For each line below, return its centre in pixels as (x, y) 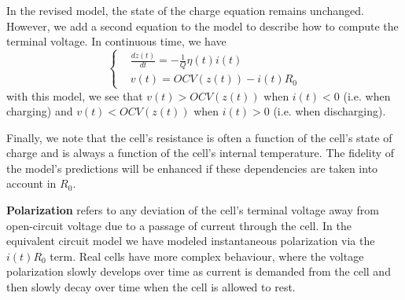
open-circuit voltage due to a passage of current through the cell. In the (179, 225)
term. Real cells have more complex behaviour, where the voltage (207, 256)
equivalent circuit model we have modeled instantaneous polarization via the (191, 241)
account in (31, 183)
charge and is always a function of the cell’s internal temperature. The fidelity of (201, 153)
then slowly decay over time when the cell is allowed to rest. (151, 287)
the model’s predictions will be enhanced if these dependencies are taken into (192, 168)
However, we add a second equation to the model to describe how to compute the (202, 26)
